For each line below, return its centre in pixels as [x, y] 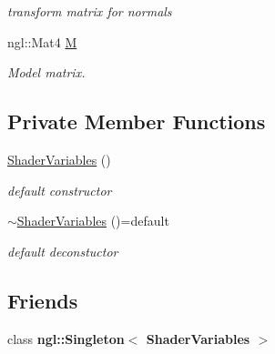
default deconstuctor [63, 251]
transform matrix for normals [90, 11]
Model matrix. [46, 72]
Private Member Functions [137, 121]
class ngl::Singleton [66, 338]
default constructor [60, 190]
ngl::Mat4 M [42, 41]
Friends [43, 300]
